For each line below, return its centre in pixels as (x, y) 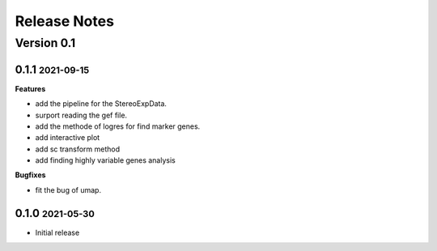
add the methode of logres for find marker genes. (118, 126)
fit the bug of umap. (68, 189)
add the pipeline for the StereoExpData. (101, 104)
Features (30, 88)
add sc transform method (78, 149)
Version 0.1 (45, 43)
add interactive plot (68, 138)
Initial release (57, 232)
